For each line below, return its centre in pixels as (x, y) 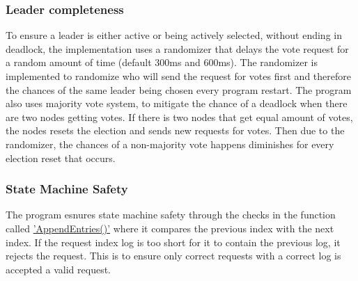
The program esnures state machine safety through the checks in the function (171, 215)
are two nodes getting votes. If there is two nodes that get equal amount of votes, (179, 117)
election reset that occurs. (61, 158)
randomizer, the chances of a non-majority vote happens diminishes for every (170, 144)
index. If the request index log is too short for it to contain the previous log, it (173, 242)
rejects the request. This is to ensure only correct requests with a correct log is (173, 256)
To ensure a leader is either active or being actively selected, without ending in (174, 35)
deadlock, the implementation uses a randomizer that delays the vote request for (177, 48)
